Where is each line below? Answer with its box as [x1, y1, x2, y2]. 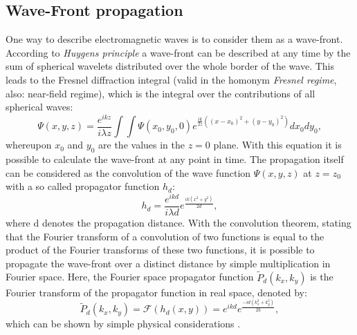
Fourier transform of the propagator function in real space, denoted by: [6, 285, 307, 299]
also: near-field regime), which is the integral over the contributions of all [6, 86, 315, 100]
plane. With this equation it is [213, 137, 342, 152]
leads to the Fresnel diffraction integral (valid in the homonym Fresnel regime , [6, 72, 337, 86]
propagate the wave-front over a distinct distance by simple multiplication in [6, 256, 331, 270]
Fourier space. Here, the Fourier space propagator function [6, 269, 254, 284]
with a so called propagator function [6, 179, 160, 193]
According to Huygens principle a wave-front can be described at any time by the [6, 45, 351, 59]
